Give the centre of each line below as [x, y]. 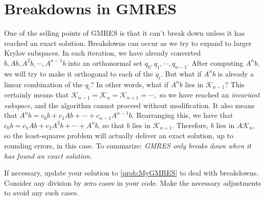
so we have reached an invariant [210, 95]
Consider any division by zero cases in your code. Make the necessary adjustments [133, 182]
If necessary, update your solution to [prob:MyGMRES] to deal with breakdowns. [131, 173]
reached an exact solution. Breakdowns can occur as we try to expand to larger [128, 43]
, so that [111, 125]
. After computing [215, 62]
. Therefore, [190, 125]
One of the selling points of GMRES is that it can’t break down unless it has [125, 33]
